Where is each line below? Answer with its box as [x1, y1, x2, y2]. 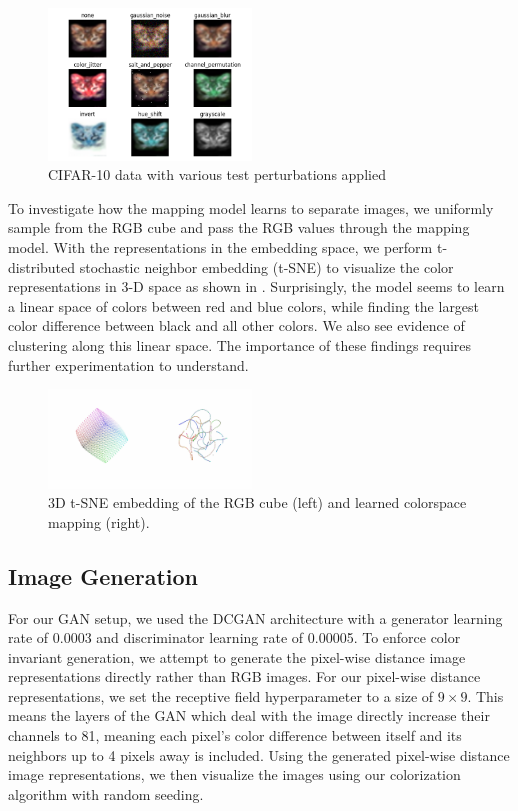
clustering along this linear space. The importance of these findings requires [8, 334, 472, 355]
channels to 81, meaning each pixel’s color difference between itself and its [8, 725, 462, 746]
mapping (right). [48, 511, 150, 532]
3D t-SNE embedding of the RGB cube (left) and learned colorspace [48, 492, 467, 513]
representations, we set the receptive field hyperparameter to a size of [8, 685, 434, 706]
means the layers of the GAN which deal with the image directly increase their [8, 705, 490, 726]
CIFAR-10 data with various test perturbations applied [48, 164, 386, 185]
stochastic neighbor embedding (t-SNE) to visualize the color [79, 256, 454, 277]
